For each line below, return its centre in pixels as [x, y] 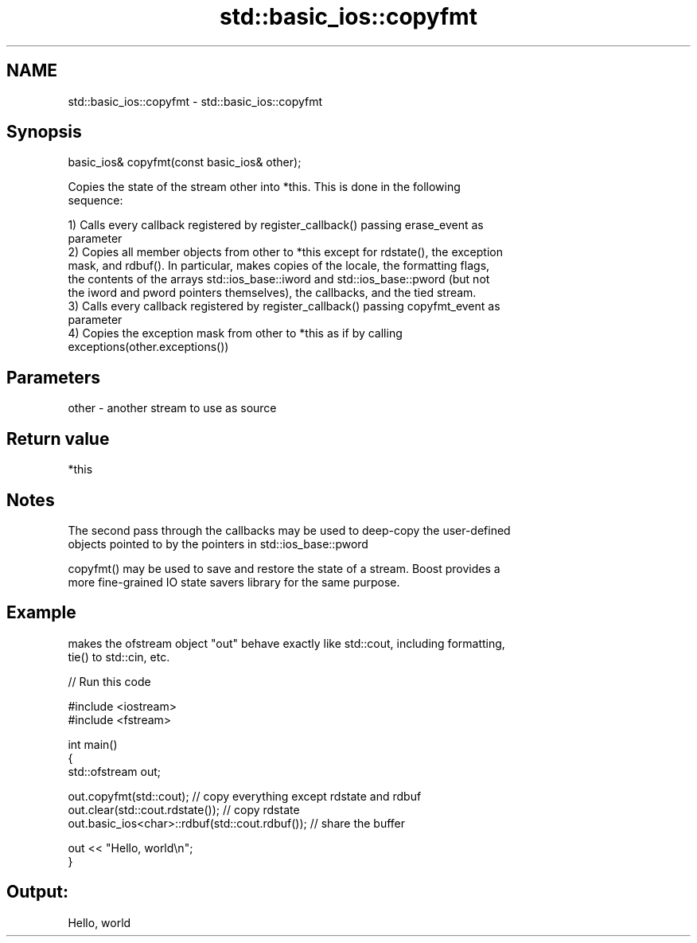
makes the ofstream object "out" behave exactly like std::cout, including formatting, [286, 643]
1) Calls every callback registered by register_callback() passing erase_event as [276, 225]
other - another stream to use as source [172, 408]
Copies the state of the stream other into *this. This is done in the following [264, 187]
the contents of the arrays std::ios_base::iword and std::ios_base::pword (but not [279, 279]
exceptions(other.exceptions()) [148, 347]
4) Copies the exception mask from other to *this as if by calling [235, 333]
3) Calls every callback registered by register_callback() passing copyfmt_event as [284, 306]
